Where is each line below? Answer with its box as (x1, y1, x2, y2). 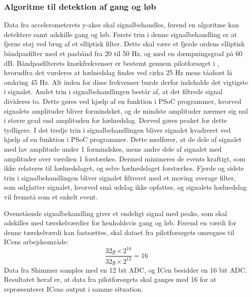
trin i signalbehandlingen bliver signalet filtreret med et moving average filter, (4, 172, 236, 182)
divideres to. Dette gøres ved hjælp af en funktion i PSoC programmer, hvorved (4, 96, 242, 106)
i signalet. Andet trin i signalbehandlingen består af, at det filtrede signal (4, 86, 223, 97)
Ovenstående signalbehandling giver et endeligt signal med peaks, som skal (4, 208, 227, 218)
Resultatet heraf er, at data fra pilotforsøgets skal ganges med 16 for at (4, 274, 216, 284)
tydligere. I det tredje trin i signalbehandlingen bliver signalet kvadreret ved (4, 124, 231, 135)
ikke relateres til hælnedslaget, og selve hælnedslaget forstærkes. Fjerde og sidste (4, 163, 244, 173)
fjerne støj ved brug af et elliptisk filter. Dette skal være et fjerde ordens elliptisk (4, 39, 245, 49)
